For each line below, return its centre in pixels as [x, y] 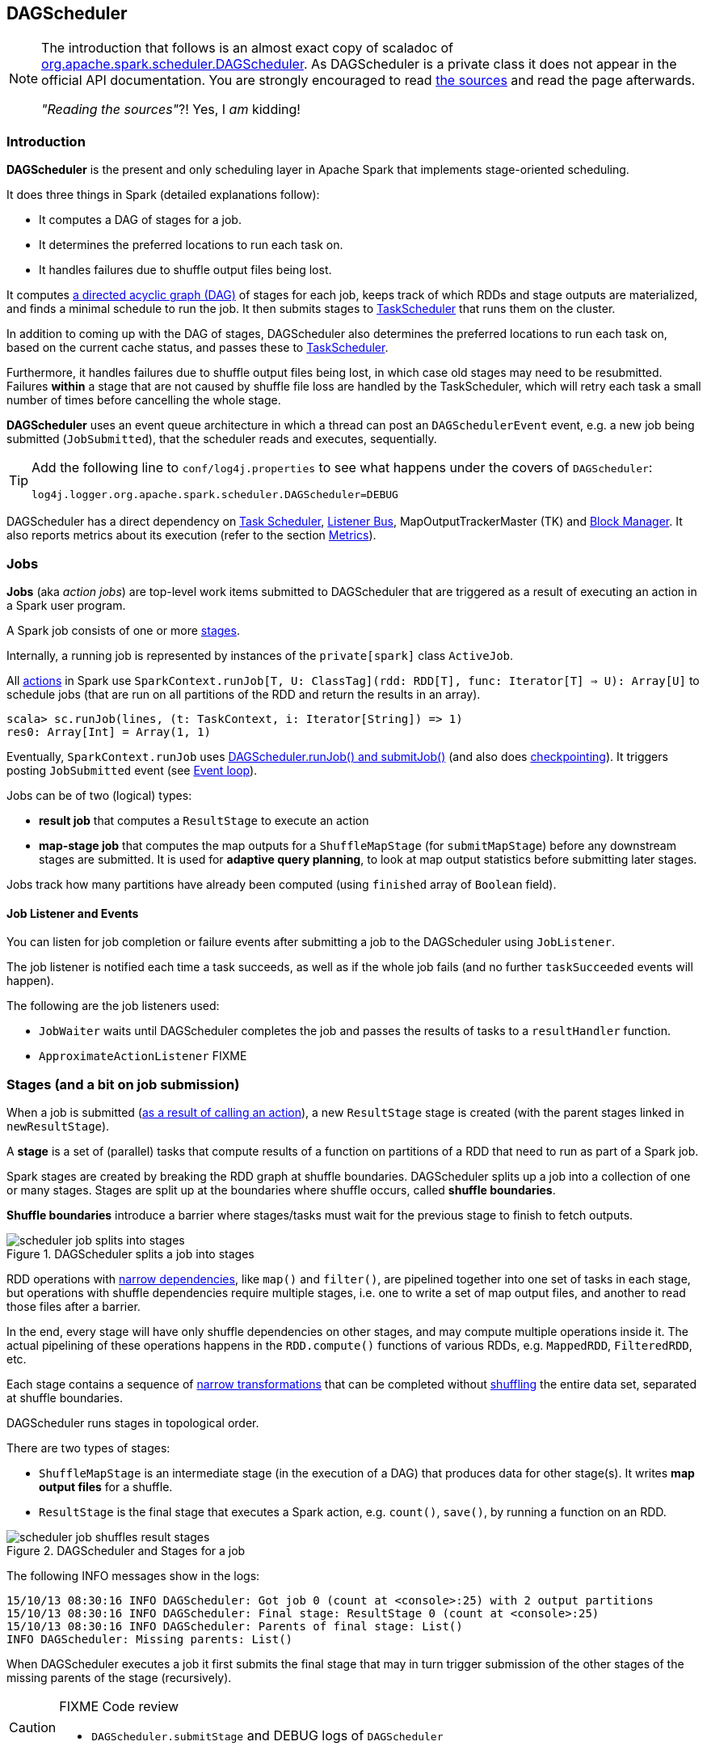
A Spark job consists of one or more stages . [123, 630]
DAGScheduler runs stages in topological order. [133, 1422]
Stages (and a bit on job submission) [123, 1084]
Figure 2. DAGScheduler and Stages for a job [126, 1550]
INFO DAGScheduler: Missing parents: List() [150, 1639]
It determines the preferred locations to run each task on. [191, 245]
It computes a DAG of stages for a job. [140, 220]
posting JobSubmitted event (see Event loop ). [132, 770]
